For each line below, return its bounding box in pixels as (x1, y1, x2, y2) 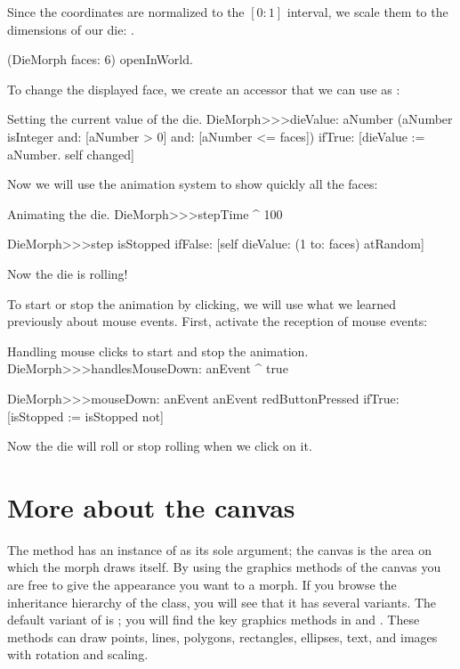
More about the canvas (7, 488, 295, 525)
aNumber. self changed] (7, 144, 134, 163)
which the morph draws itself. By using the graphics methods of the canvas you (7, 558, 441, 576)
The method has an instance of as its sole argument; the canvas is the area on (7, 540, 432, 559)
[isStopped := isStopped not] (7, 406, 164, 425)
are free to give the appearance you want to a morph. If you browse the (7, 575, 397, 593)
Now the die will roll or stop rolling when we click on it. (7, 436, 312, 455)
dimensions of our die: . (7, 20, 134, 38)
